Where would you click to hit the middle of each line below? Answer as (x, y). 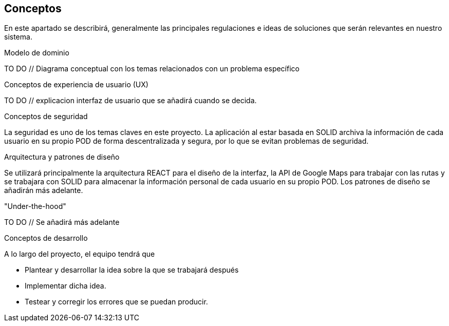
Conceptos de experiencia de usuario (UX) (76, 85)
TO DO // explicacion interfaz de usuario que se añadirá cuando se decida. (130, 101)
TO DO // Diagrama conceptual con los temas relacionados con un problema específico (152, 69)
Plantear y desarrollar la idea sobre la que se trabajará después (132, 270)
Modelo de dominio (37, 53)
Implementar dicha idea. (66, 286)
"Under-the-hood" (35, 206)
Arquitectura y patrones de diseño (62, 157)
